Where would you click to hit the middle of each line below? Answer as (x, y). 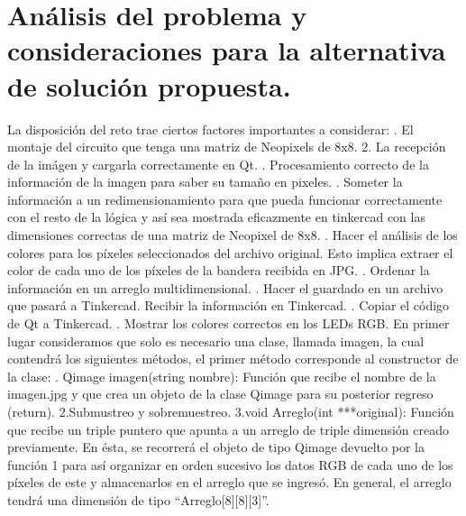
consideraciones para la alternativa (227, 50)
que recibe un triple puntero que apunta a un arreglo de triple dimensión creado (228, 429)
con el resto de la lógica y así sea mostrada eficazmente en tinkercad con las (216, 217)
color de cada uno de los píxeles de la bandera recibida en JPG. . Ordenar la (219, 270)
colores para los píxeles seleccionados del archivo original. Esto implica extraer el (230, 252)
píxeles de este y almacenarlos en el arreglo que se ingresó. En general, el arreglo (229, 482)
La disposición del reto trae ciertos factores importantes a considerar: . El (210, 129)
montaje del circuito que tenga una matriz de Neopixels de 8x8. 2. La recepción (227, 147)
